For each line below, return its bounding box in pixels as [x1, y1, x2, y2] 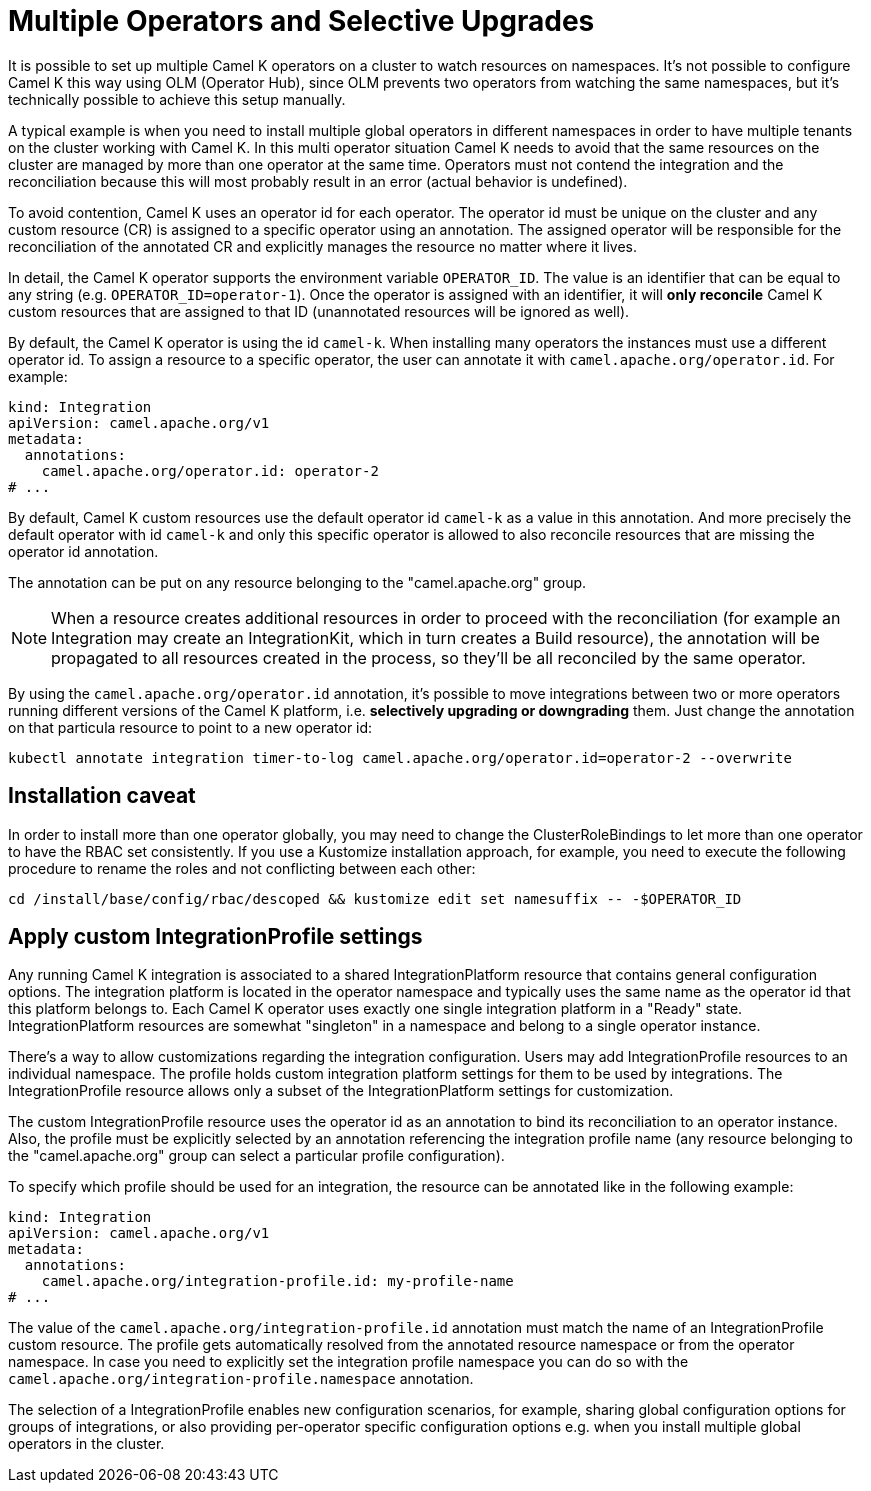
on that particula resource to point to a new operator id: [8, 718, 373, 736]
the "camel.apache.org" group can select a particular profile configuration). [8, 1147, 505, 1165]
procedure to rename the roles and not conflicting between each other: [8, 859, 476, 877]
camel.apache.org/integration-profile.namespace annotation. [8, 1370, 474, 1388]
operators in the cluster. [8, 1435, 165, 1453]
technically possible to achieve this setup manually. [8, 90, 346, 108]
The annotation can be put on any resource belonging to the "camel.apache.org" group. [8, 573, 587, 591]
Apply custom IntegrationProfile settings [8, 924, 423, 950]
